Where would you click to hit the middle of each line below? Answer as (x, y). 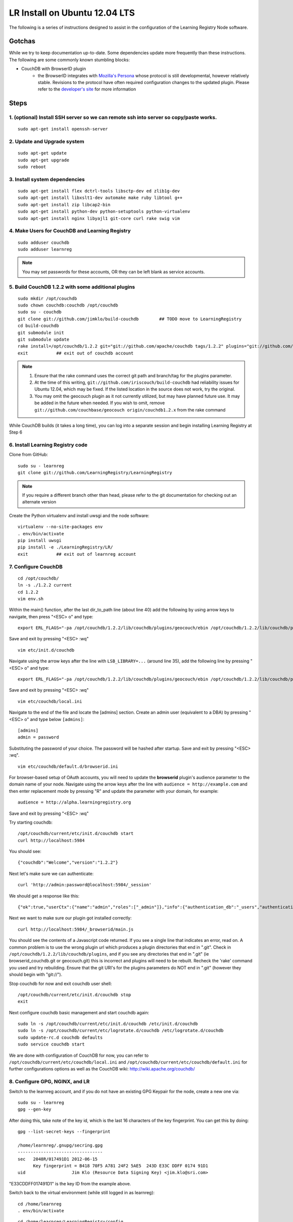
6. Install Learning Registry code (48, 445)
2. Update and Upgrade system (47, 142)
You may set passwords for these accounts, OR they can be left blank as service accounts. (114, 272)
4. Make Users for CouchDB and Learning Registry (70, 231)
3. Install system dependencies (47, 179)
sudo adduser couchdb (43, 242)
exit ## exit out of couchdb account (76, 353)
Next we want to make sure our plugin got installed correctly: (70, 918)
